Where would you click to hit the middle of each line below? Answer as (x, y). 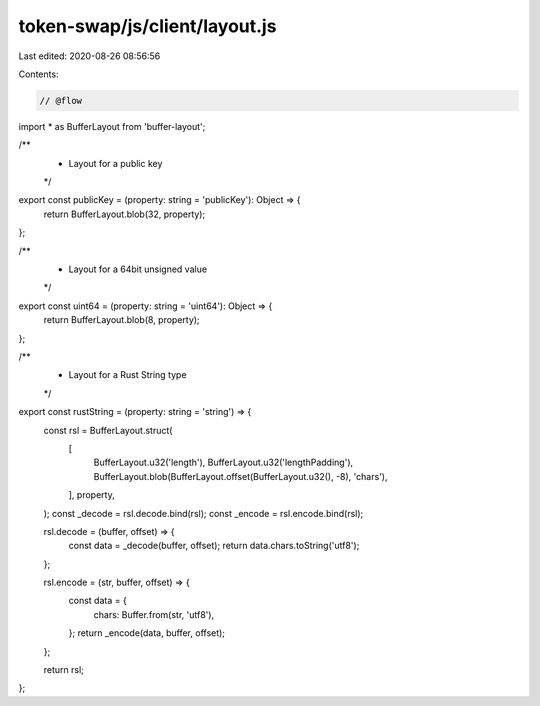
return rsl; (64, 670)
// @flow (61, 100)
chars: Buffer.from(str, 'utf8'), (154, 614)
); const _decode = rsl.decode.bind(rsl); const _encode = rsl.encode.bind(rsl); (203, 513)
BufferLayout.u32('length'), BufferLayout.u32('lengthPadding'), (223, 462)
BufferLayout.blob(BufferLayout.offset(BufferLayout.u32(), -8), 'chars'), (240, 476)
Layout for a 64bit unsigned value (138, 269)
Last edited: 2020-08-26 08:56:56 (89, 56)
